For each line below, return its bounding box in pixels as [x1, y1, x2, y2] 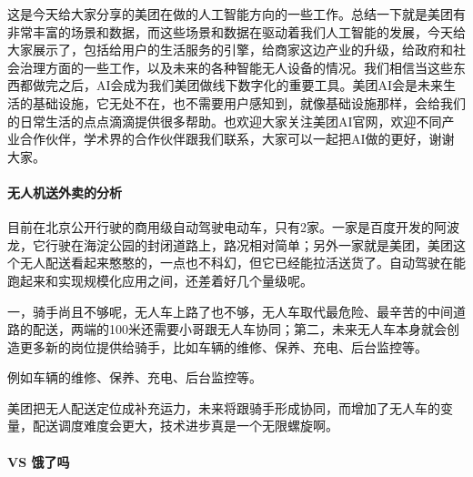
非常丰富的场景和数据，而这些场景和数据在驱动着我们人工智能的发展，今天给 [7, 22, 466, 41]
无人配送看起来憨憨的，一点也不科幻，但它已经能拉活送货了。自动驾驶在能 [19, 253, 466, 272]
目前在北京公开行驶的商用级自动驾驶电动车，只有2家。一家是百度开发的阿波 [7, 218, 459, 237]
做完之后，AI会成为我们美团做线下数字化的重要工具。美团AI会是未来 [32, 76, 444, 95]
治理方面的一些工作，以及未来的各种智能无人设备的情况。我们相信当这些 [19, 57, 453, 76]
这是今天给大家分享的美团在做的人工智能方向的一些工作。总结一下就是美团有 [7, 5, 466, 23]
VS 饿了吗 [7, 452, 70, 471]
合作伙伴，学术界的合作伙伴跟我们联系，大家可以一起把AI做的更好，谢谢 [19, 129, 455, 148]
